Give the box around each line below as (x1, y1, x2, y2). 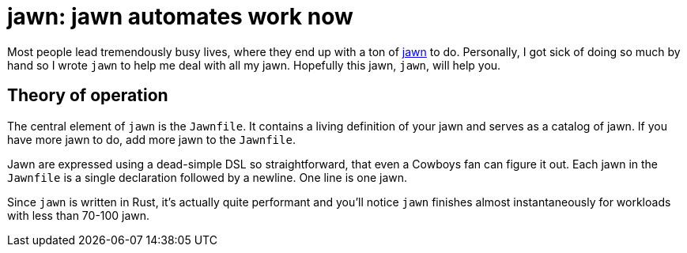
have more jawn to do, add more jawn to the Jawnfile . (7, 132, 296, 146)
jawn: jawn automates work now (7, 3, 353, 30)
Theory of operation (7, 85, 168, 106)
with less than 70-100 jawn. (7, 208, 150, 222)
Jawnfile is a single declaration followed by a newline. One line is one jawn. (7, 170, 408, 184)
